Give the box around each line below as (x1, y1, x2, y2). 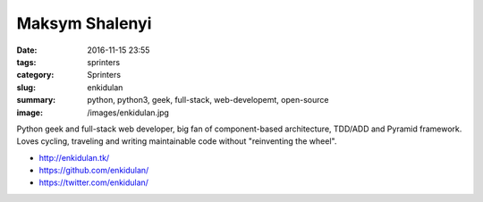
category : (16, 70, 55, 80)
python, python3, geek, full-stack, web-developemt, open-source (87, 95, 329, 105)
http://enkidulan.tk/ (38, 152, 110, 163)
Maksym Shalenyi (16, 13, 152, 33)
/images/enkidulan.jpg (87, 107, 170, 118)
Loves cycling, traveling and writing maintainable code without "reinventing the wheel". (16, 136, 337, 147)
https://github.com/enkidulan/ (38, 165, 149, 176)
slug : (16, 81, 36, 93)
